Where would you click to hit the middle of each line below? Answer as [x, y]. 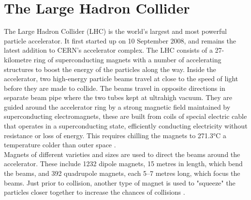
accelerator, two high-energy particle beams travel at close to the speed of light [121, 79]
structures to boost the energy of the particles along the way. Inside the [110, 69]
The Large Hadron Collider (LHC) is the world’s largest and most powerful [115, 31]
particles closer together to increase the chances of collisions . [95, 192]
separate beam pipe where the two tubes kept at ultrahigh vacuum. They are [118, 97]
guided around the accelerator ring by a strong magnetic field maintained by [117, 107]
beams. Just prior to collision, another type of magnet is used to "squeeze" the [120, 182]
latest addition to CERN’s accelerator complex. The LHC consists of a [108, 50]
